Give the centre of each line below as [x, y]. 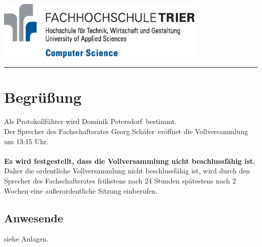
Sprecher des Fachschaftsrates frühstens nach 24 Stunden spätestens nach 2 [120, 180]
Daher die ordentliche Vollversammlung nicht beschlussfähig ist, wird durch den [127, 171]
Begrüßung [43, 97]
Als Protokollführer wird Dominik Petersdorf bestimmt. [90, 121]
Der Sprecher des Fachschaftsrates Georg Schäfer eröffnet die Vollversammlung [126, 131]
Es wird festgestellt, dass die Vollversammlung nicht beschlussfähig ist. [130, 161]
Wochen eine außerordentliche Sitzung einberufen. [81, 190]
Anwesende [34, 218]
